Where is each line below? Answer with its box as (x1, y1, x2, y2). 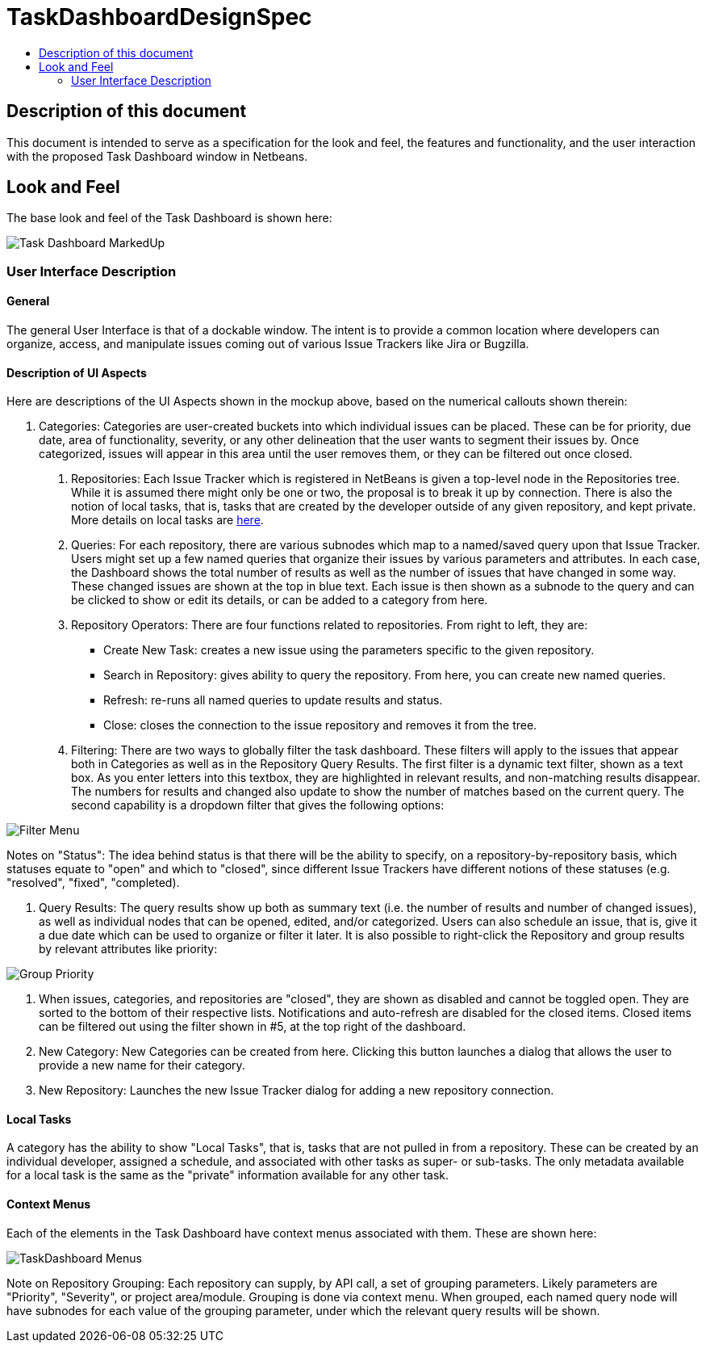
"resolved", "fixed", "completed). (6, 876, 180, 890)
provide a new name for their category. (39, 1058, 245, 1073)
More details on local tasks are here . (71, 513, 264, 527)
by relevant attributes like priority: (39, 942, 218, 956)
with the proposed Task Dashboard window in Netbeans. (6, 149, 308, 163)
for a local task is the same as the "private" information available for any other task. (6, 1168, 449, 1183)
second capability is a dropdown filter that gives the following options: (71, 798, 445, 813)
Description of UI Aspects (6, 365, 147, 380)
